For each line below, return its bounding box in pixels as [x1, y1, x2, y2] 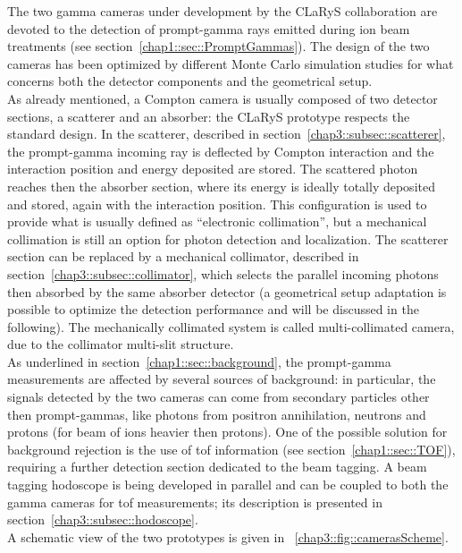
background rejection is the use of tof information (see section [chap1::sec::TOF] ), [7, 439, 456, 458]
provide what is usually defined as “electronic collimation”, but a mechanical [7, 212, 427, 231]
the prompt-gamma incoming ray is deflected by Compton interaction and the [7, 141, 434, 160]
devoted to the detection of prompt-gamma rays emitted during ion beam [7, 19, 410, 38]
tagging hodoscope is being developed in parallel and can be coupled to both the [7, 475, 449, 494]
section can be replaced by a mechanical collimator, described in [7, 247, 359, 266]
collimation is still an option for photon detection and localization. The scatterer [7, 229, 449, 248]
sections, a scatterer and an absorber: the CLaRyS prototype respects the [7, 106, 410, 125]
